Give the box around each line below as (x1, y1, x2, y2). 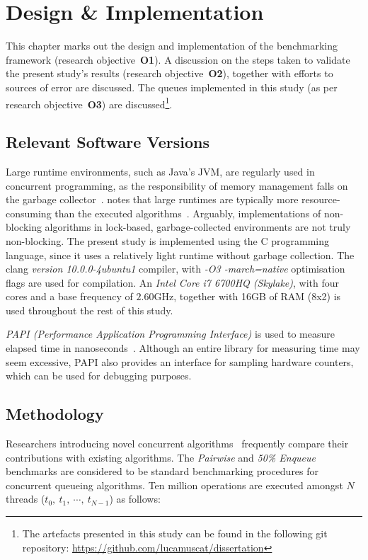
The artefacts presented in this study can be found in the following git (22, 526, 328, 541)
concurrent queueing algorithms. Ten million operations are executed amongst (6, 477, 343, 492)
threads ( (6, 491, 45, 506)
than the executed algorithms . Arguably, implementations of (54, 205, 321, 220)
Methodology (6, 403, 104, 425)
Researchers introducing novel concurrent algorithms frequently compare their (6, 436, 349, 451)
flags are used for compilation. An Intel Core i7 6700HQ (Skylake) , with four (6, 275, 340, 290)
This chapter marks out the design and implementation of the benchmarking (6, 38, 338, 53)
